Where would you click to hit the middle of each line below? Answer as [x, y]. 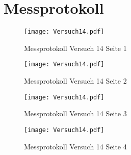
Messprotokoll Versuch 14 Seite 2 [75, 81]
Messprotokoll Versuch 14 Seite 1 [75, 48]
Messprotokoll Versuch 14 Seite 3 [75, 113]
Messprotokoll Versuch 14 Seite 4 [75, 146]
